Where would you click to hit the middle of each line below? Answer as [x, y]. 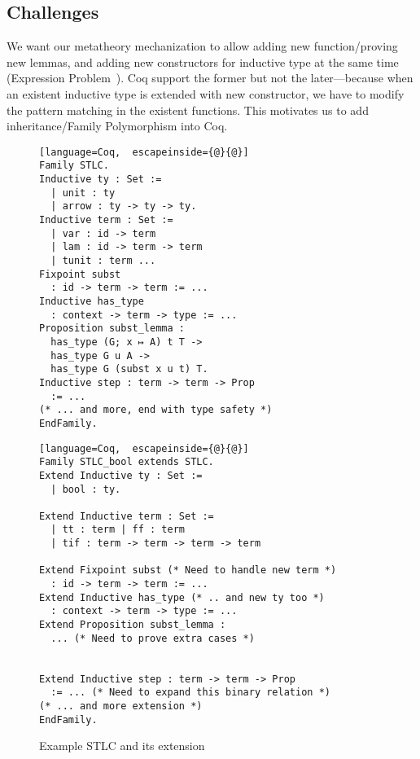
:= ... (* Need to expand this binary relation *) [190, 693]
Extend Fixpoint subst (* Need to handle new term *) [188, 570]
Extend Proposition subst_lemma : [133, 625]
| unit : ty [83, 193]
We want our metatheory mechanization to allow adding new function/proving [202, 46]
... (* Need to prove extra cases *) [153, 638]
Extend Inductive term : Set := [127, 516]
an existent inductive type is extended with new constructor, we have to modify [206, 93]
